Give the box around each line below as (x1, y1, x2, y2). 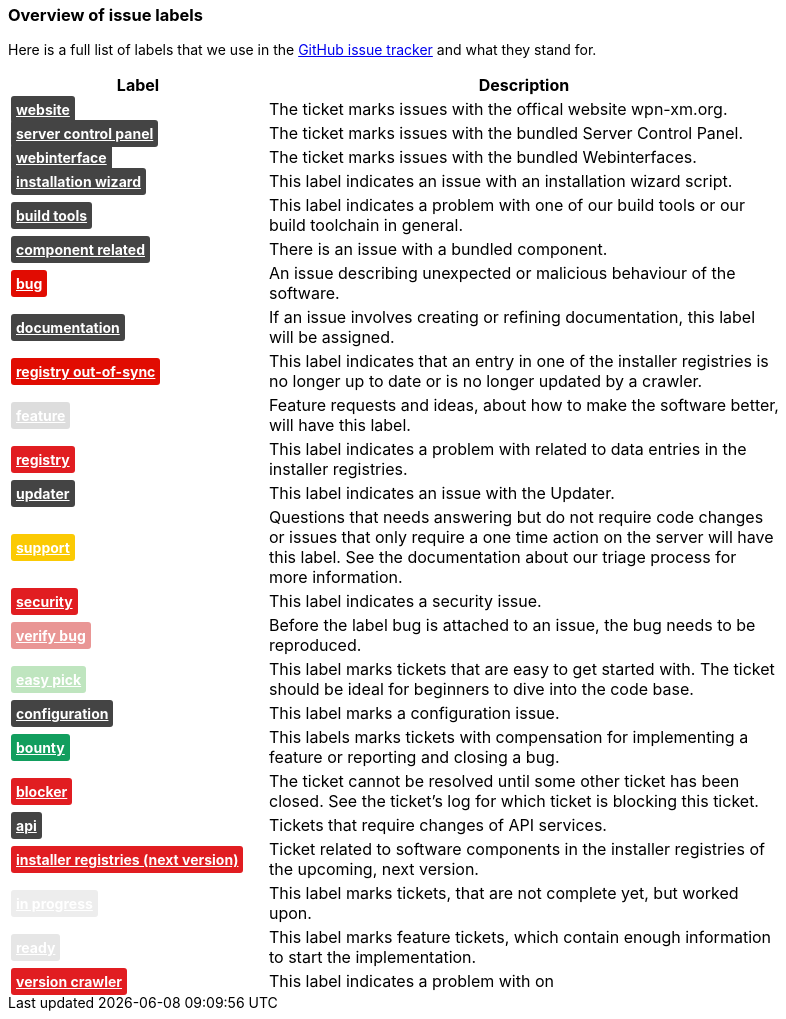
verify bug (16, 626, 86, 644)
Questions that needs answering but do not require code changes (268, 507, 764, 528)
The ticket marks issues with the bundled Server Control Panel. (268, 123, 744, 144)
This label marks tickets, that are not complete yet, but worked (268, 883, 739, 904)
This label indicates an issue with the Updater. (268, 483, 615, 504)
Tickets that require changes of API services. (268, 815, 607, 836)
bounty (16, 738, 65, 756)
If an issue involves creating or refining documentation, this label (268, 307, 756, 328)
